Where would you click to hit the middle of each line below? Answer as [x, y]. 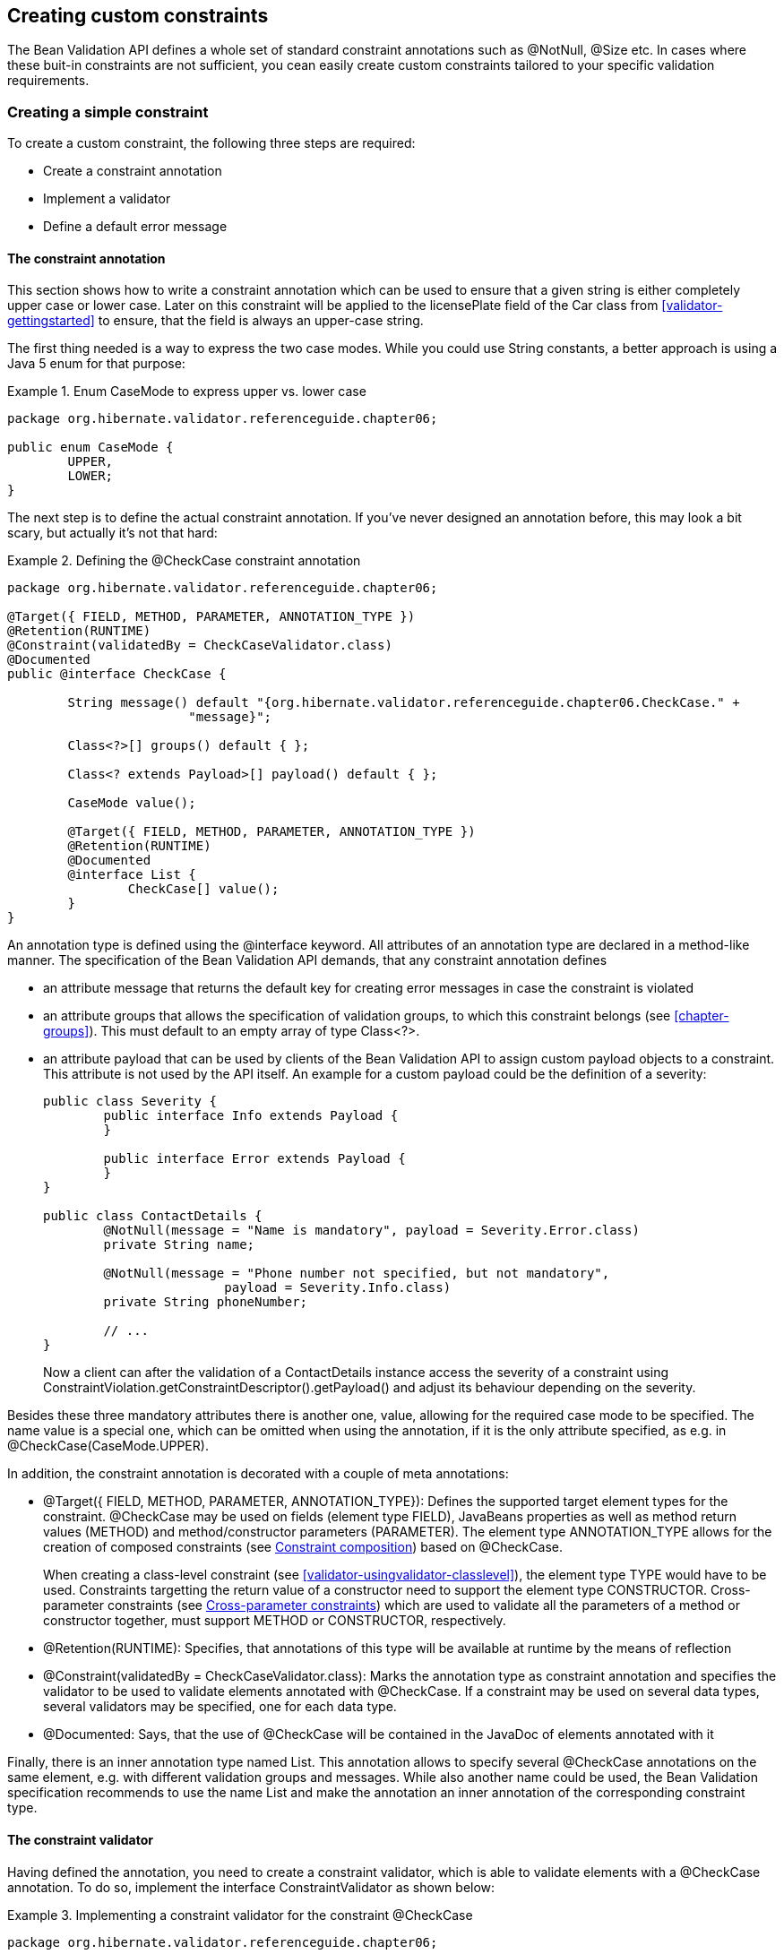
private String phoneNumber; [206, 1302]
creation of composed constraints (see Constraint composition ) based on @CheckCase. [303, 1547]
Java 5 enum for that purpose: [96, 364]
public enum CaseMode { [90, 448]
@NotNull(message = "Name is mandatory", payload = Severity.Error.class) [371, 1231]
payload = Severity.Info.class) [338, 1288]
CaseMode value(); [132, 803]
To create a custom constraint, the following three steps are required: [211, 143]
